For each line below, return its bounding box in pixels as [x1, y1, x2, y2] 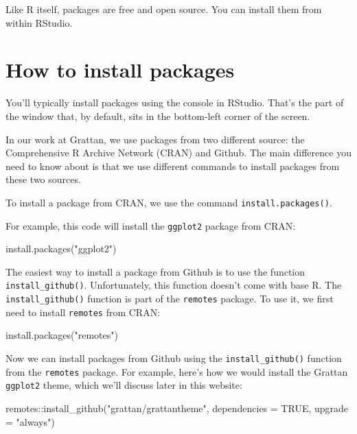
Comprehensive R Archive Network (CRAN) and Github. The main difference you [5, 145, 352, 160]
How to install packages [5, 56, 235, 84]
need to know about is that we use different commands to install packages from [5, 158, 340, 173]
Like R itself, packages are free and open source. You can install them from [5, 2, 322, 16]
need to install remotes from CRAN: [5, 304, 161, 319]
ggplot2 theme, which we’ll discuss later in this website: [5, 378, 242, 392]
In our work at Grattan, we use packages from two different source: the [5, 132, 305, 146]
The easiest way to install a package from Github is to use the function [5, 264, 306, 278]
